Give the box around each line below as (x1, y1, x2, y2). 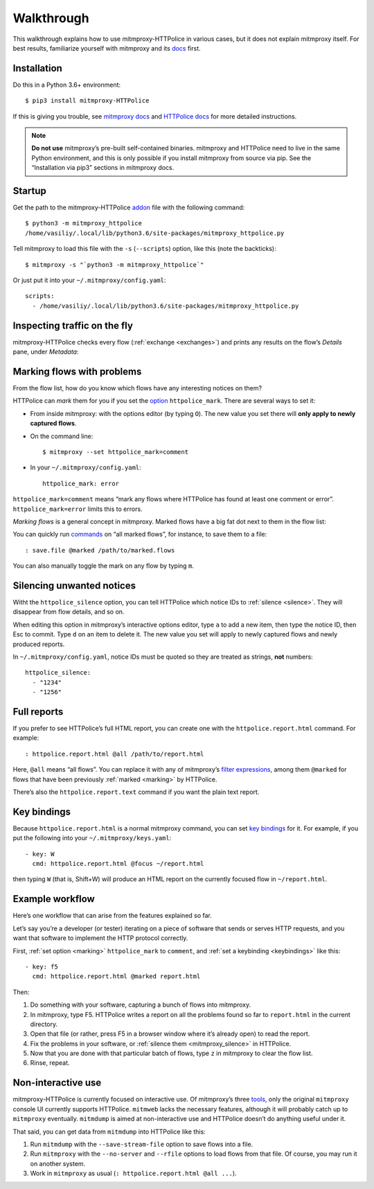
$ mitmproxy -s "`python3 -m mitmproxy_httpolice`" (25, 261, 204, 268)
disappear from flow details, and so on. (12, 607, 125, 616)
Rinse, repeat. (30, 1059, 70, 1067)
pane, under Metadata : (12, 347, 79, 356)
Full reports (12, 706, 64, 718)
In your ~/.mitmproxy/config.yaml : (30, 463, 141, 471)
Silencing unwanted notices (12, 580, 136, 591)
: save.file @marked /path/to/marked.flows (25, 546, 175, 554)
